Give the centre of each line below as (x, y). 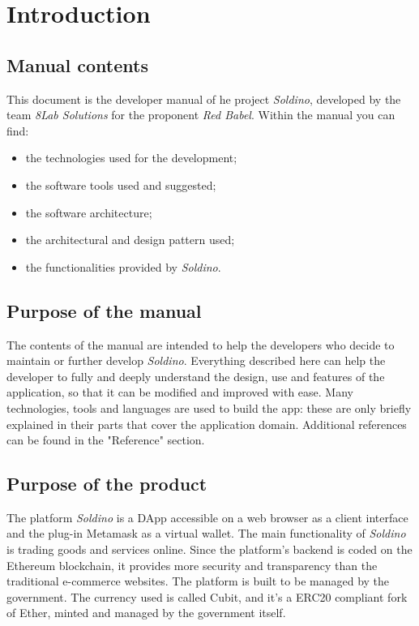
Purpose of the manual (104, 310)
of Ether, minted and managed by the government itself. (146, 613)
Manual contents (77, 64)
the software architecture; (89, 212)
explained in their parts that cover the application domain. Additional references (207, 424)
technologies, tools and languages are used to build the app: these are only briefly (209, 407)
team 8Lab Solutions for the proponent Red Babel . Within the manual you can (201, 115)
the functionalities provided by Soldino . (123, 266)
